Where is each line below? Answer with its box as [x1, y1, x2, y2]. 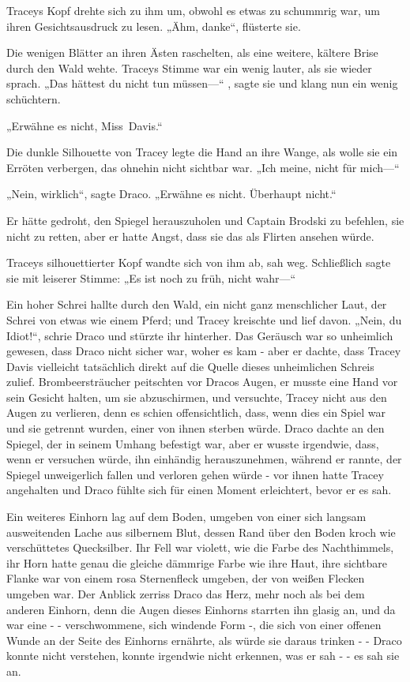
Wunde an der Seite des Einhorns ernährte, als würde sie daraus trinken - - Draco [6, 631, 402, 648]
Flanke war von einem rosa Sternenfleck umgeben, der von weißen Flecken [6, 570, 365, 586]
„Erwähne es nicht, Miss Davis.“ [6, 117, 163, 133]
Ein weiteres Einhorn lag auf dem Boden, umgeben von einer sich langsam [6, 508, 367, 525]
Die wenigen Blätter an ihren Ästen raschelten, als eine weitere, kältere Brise [6, 44, 378, 61]
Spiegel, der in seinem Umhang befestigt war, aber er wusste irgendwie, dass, [6, 435, 379, 452]
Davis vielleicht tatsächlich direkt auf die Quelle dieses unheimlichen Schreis [6, 358, 374, 374]
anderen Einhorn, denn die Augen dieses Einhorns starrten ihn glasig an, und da [6, 601, 396, 617]
